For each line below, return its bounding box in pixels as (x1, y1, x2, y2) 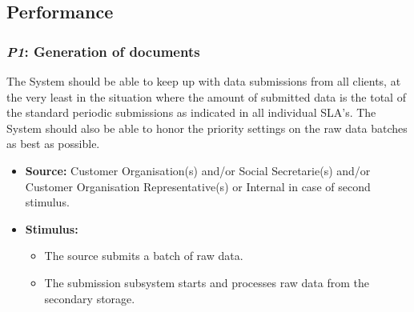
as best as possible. (6, 135, 100, 152)
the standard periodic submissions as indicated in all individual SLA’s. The (6, 104, 376, 121)
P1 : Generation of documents (6, 41, 200, 61)
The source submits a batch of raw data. (44, 247, 243, 264)
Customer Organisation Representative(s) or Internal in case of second (25, 178, 371, 194)
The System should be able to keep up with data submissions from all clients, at (6, 73, 401, 89)
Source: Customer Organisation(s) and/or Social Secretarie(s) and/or (25, 162, 371, 178)
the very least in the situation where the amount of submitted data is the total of (6, 88, 406, 105)
